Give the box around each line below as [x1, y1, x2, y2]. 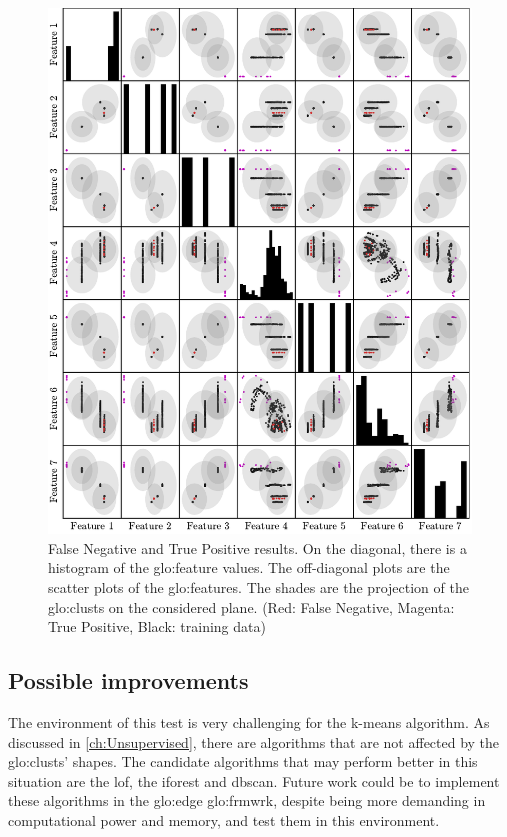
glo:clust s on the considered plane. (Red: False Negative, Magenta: [48, 596, 455, 617]
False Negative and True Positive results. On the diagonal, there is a [48, 537, 467, 558]
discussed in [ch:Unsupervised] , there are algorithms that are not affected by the [8, 731, 500, 752]
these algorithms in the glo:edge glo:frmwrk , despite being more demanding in [8, 790, 486, 811]
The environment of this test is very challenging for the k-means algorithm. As [8, 712, 490, 733]
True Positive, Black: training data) [48, 616, 266, 637]
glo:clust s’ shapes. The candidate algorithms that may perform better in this [8, 751, 478, 772]
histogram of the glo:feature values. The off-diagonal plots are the [48, 557, 450, 578]
